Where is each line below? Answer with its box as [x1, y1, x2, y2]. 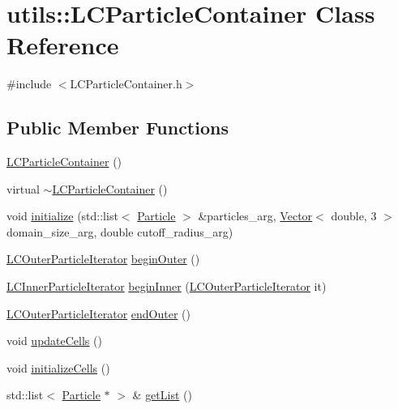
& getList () [132, 386, 192, 403]
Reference [6, 28, 119, 62]
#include [6, 75, 52, 92]
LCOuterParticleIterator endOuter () [6, 305, 190, 322]
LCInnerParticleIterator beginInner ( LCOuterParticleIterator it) [6, 278, 327, 295]
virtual [6, 180, 40, 197]
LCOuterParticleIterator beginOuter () [6, 250, 200, 267]
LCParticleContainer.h [70, 75, 182, 92]
